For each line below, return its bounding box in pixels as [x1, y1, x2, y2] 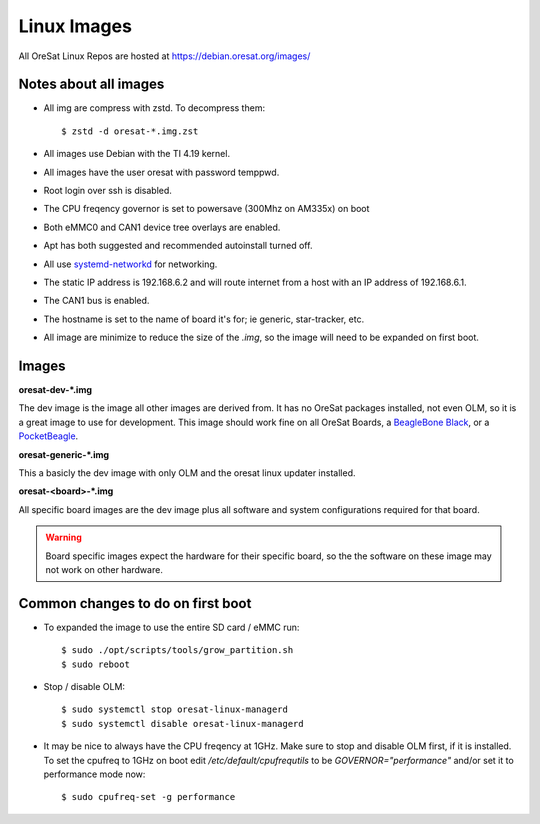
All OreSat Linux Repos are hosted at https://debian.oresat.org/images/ [18, 50, 311, 62]
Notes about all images [18, 76, 165, 93]
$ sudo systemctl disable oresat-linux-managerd [61, 718, 304, 729]
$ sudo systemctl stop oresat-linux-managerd [61, 704, 289, 715]
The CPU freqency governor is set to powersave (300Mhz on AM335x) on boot [43, 203, 370, 215]
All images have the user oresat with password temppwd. [43, 166, 280, 178]
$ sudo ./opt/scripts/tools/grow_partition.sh [61, 645, 294, 656]
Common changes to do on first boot [18, 595, 252, 612]
